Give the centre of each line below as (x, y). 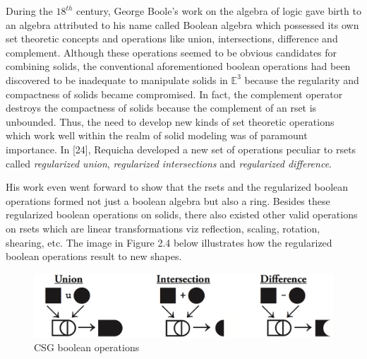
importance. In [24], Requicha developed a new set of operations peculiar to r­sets (181, 149)
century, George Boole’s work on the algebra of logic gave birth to (219, 11)
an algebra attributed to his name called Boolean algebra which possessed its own (182, 24)
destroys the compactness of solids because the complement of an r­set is (161, 108)
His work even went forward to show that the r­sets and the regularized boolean (177, 187)
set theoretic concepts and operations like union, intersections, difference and (172, 39)
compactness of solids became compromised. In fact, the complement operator (174, 94)
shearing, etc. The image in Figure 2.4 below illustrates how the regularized (169, 242)
